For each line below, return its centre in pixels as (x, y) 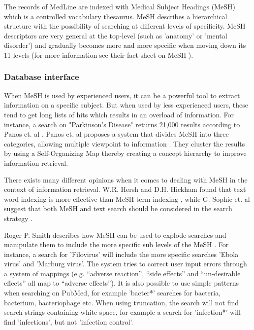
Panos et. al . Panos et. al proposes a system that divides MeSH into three (116, 134)
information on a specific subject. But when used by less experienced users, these (126, 105)
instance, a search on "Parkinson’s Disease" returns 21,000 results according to (122, 124)
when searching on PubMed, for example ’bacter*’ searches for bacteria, (112, 293)
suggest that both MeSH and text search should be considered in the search (118, 208)
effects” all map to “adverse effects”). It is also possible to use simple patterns (122, 283)
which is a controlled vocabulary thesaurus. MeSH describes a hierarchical (116, 16)
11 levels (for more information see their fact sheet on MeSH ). (99, 55)
